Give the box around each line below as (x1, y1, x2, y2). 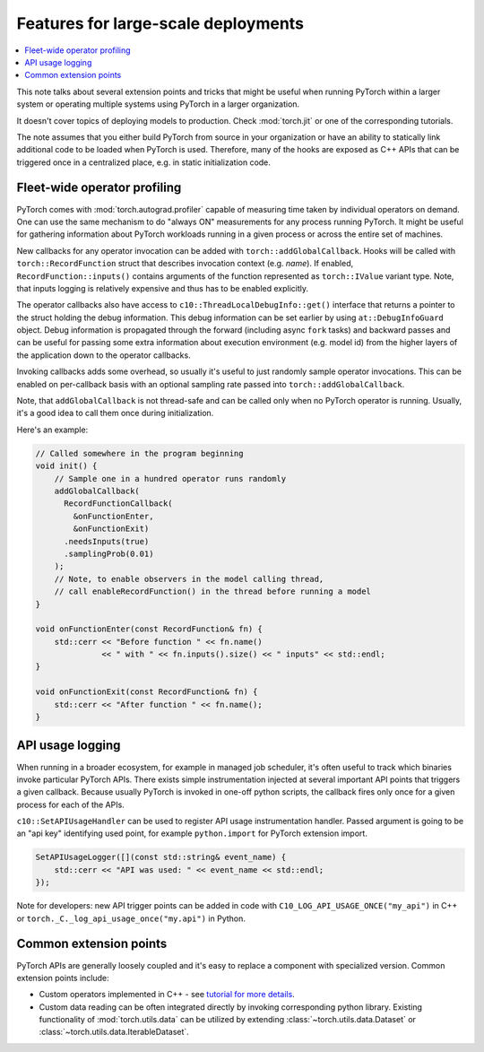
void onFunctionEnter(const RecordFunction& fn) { (35, 624, 264, 634)
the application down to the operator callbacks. (16, 350, 192, 361)
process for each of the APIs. (16, 799, 125, 810)
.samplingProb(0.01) (64, 548, 154, 559)
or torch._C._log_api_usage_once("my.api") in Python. (16, 913, 246, 924)
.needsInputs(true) (64, 536, 150, 546)
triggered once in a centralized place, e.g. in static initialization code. (16, 157, 271, 168)
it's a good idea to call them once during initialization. (16, 408, 214, 419)
